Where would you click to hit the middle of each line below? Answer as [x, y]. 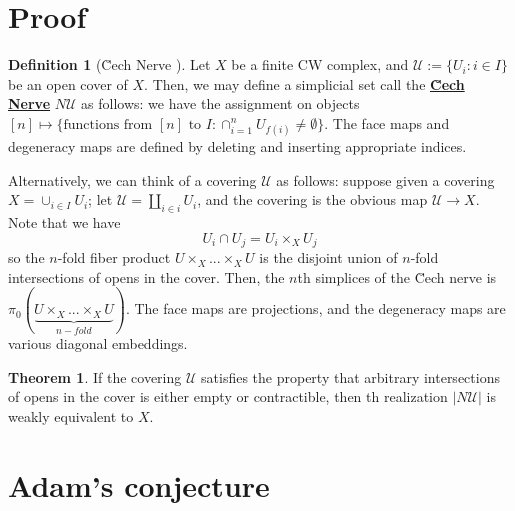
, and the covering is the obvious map [312, 199]
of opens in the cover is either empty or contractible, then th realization [228, 396]
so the [26, 257]
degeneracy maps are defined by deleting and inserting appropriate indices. [237, 146]
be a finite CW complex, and [320, 64]
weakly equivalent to [71, 415]
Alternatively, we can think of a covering [132, 179]
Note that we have [64, 222]
